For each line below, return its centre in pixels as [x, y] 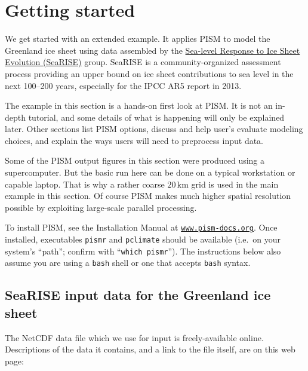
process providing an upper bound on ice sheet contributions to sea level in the [149, 73]
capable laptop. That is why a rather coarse [85, 184]
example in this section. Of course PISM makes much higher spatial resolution [148, 196]
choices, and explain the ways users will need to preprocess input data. [134, 140]
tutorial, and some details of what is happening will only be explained [156, 117]
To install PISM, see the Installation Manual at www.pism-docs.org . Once [141, 227]
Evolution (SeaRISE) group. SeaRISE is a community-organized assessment [143, 62]
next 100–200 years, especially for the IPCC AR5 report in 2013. [123, 85]
